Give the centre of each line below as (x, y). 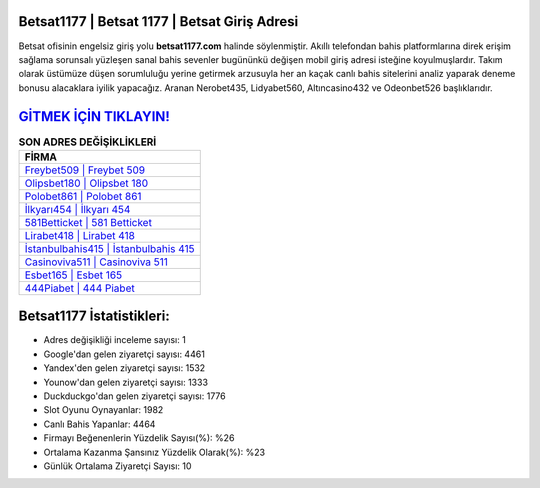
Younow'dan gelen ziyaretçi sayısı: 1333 (126, 382)
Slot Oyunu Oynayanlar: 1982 (103, 410)
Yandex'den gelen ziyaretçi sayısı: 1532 (124, 368)
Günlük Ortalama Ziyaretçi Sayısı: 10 (117, 466)
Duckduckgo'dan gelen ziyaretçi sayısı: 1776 (134, 396)
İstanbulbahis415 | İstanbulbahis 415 (109, 248)
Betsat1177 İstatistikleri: (94, 316)
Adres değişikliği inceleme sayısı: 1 (115, 340)
